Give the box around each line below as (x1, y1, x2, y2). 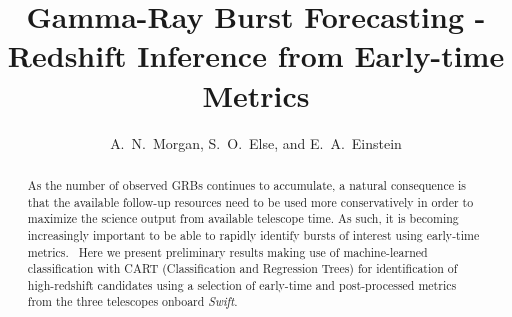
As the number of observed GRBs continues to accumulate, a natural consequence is (27, 176, 466, 193)
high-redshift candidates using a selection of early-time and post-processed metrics (27, 276, 457, 293)
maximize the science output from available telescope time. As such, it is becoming (27, 210, 459, 227)
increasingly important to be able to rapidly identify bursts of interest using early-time (27, 226, 480, 243)
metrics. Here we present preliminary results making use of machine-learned (27, 243, 428, 260)
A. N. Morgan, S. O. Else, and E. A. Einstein (110, 132, 402, 153)
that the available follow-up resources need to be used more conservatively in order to (27, 193, 474, 210)
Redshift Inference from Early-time (7, 35, 505, 76)
